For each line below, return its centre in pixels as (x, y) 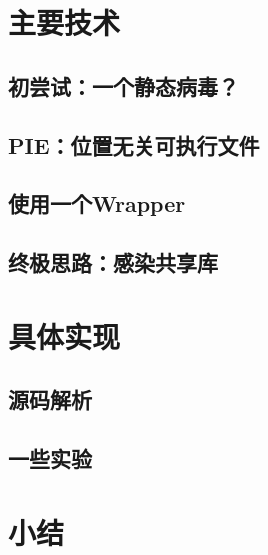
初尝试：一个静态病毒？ (123, 85)
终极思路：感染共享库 (113, 262)
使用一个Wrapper (97, 203)
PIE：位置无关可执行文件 (134, 144)
